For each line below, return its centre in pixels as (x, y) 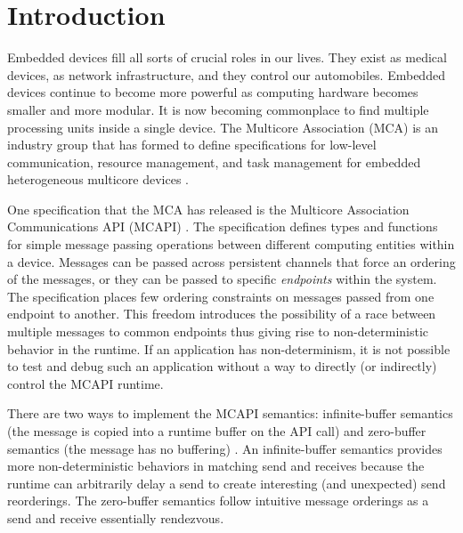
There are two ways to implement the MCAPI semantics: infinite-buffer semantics (230, 413)
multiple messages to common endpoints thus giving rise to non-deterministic (218, 331)
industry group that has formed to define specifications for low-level (192, 145)
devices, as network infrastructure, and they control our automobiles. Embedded (226, 74)
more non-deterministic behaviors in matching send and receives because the (216, 466)
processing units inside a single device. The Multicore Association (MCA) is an (223, 127)
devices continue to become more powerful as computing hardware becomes (213, 92)
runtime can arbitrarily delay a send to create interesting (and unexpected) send (227, 483)
